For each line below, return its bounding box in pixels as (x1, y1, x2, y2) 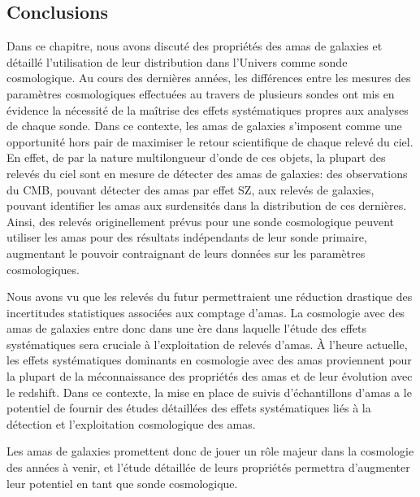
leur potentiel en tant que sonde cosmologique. (6, 474, 238, 491)
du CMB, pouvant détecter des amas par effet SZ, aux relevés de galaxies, (6, 181, 375, 198)
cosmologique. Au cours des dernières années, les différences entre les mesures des (6, 69, 411, 86)
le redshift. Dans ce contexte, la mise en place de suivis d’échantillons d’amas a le (6, 383, 412, 400)
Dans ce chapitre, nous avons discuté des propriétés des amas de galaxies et (6, 37, 383, 54)
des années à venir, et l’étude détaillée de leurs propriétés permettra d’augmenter (6, 459, 410, 476)
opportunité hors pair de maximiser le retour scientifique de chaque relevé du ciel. (6, 133, 414, 150)
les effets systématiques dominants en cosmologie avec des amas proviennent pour (6, 351, 412, 368)
